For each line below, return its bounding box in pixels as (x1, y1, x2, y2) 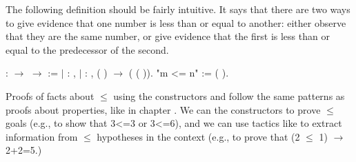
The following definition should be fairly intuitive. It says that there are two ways (6, 2, 350, 16)
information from (6, 129, 78, 143)
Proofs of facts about (6, 88, 95, 103)
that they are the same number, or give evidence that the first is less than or (6, 29, 330, 43)
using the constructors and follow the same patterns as (113, 88, 345, 103)
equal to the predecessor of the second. (6, 42, 169, 57)
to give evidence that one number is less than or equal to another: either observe (6, 15, 346, 30)
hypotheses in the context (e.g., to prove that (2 (97, 129, 300, 143)
